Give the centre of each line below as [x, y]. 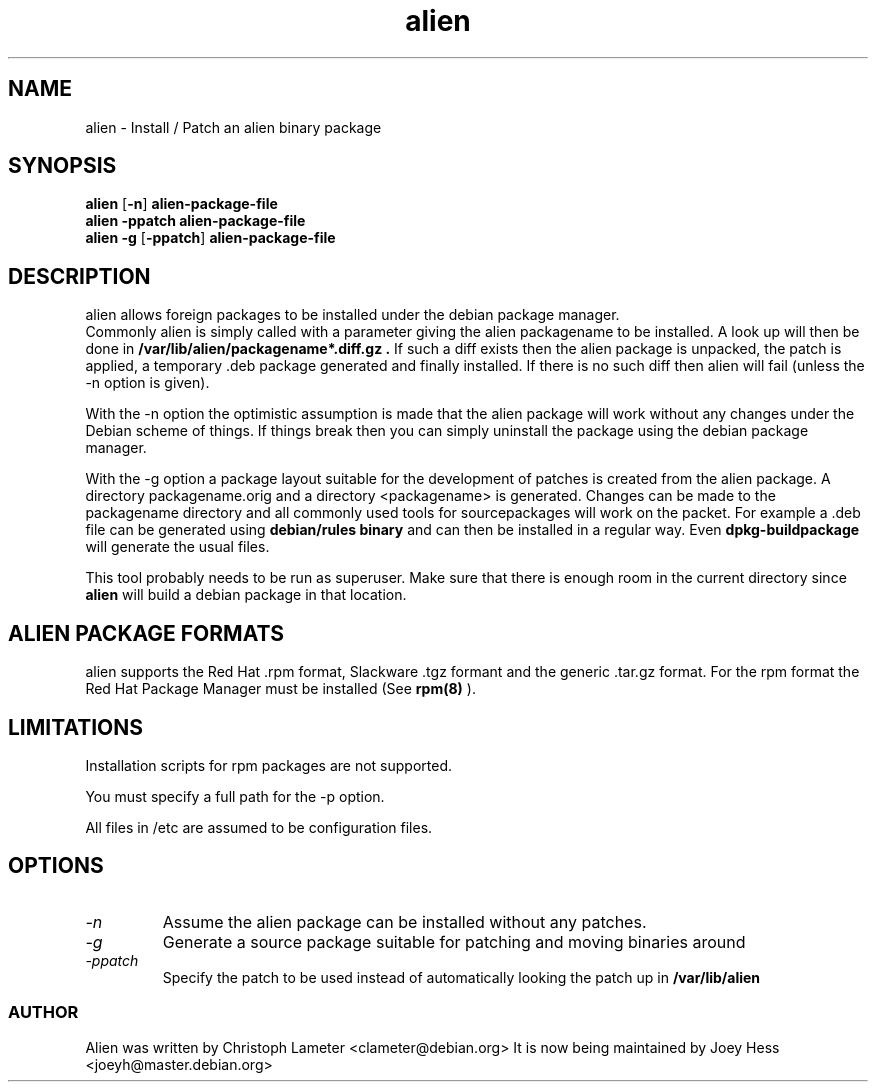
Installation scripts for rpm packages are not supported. [268, 765]
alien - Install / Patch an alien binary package [233, 127]
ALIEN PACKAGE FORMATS [146, 633]
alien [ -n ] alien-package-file [181, 204]
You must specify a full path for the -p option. [235, 796]
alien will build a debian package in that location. [246, 595]
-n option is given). [147, 383]
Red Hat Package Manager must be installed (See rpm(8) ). [280, 689]
